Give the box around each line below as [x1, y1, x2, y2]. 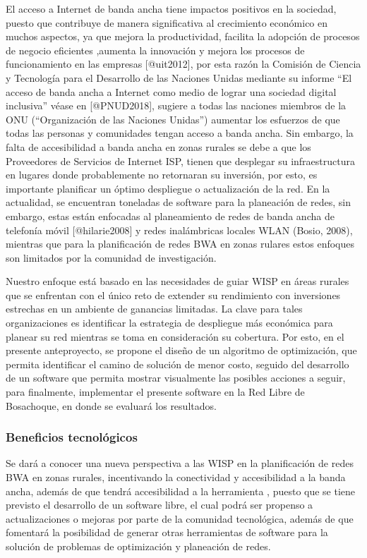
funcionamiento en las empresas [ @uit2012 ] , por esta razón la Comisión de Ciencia [6, 56, 361, 71]
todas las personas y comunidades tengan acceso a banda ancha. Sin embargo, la [6, 126, 354, 140]
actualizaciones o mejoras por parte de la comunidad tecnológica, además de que [6, 511, 354, 526]
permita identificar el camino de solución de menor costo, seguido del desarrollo [6, 356, 349, 371]
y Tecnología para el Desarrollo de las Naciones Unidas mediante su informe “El [6, 70, 352, 85]
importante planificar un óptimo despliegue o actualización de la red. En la [6, 181, 330, 195]
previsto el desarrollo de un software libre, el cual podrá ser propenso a [6, 497, 313, 512]
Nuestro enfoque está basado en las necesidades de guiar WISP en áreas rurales [6, 274, 349, 289]
